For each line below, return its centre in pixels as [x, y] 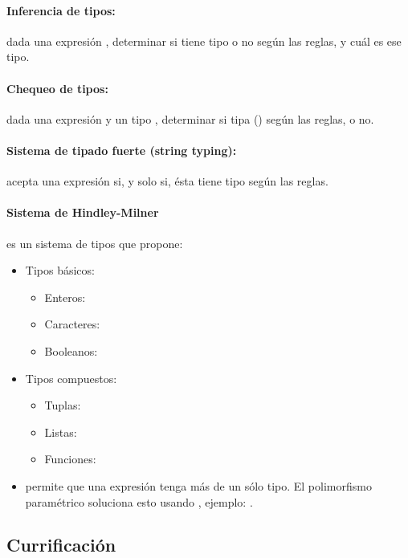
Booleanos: [71, 350]
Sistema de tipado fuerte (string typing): [122, 150]
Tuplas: [63, 405]
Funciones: [70, 459]
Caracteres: [72, 324]
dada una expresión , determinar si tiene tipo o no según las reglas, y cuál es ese [204, 41]
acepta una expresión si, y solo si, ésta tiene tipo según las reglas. [167, 181]
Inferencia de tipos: [61, 10]
